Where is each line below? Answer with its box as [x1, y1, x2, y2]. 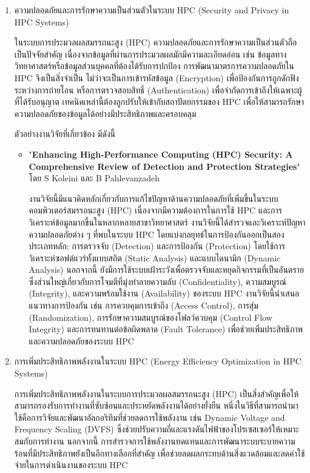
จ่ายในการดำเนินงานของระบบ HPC [14, 458, 128, 471]
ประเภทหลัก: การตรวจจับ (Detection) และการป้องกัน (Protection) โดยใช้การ [29, 240, 286, 252]
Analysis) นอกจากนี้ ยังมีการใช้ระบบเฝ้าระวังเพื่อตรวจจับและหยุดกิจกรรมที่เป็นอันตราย [29, 263, 304, 276]
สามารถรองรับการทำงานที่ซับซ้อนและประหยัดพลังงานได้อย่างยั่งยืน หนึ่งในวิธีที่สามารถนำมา [14, 399, 298, 412]
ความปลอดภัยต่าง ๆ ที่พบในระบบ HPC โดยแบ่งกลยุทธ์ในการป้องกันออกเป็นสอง [29, 227, 285, 240]
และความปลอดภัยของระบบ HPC [29, 334, 134, 347]
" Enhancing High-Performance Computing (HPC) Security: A [29, 147, 293, 160]
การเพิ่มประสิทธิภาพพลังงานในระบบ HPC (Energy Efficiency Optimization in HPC [14, 355, 302, 367]
